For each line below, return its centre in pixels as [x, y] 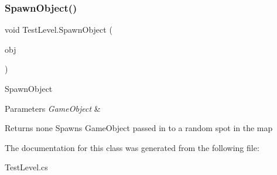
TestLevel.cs [26, 167]
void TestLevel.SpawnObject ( [59, 30]
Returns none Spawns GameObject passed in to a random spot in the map [139, 128]
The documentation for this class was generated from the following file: [132, 147]
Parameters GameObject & [53, 108]
